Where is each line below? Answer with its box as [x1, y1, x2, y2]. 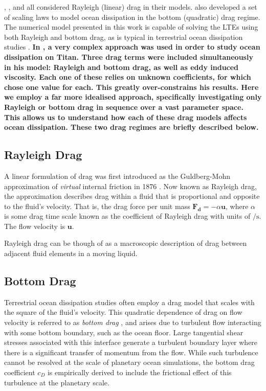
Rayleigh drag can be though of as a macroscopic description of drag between [4, 238, 247, 248]
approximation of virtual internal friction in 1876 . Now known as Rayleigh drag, [4, 180, 257, 191]
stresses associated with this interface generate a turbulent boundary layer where [4, 337, 258, 348]
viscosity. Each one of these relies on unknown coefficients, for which [4, 72, 251, 82]
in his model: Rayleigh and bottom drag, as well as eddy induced [4, 61, 239, 72]
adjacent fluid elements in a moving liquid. [4, 248, 138, 259]
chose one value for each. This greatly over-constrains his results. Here [4, 81, 259, 92]
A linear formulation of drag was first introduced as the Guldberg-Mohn [4, 170, 231, 181]
